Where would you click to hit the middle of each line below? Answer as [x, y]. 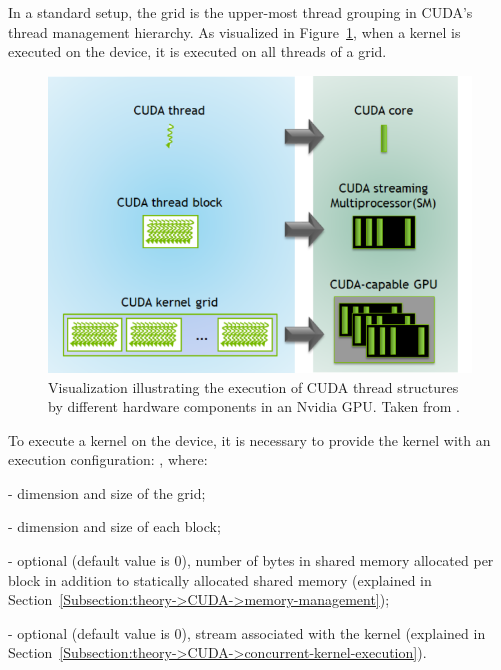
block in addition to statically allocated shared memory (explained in [220, 579]
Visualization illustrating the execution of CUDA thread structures [253, 386]
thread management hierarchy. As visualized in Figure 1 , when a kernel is [234, 31]
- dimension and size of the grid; [107, 492]
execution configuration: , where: [108, 459]
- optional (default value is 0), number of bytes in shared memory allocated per [251, 560]
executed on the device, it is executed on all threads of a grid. [197, 51]
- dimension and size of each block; [114, 526]
